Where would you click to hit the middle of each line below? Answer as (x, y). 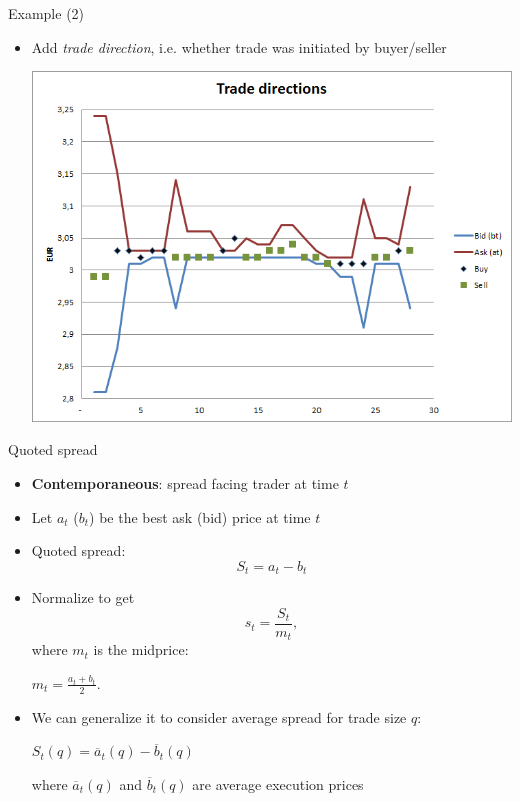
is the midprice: (141, 649)
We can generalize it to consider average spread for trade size (219, 716)
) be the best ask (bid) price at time (200, 516)
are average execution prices (278, 783)
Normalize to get (83, 597)
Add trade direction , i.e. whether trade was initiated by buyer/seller (239, 46)
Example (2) (46, 13)
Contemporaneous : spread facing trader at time (185, 482)
